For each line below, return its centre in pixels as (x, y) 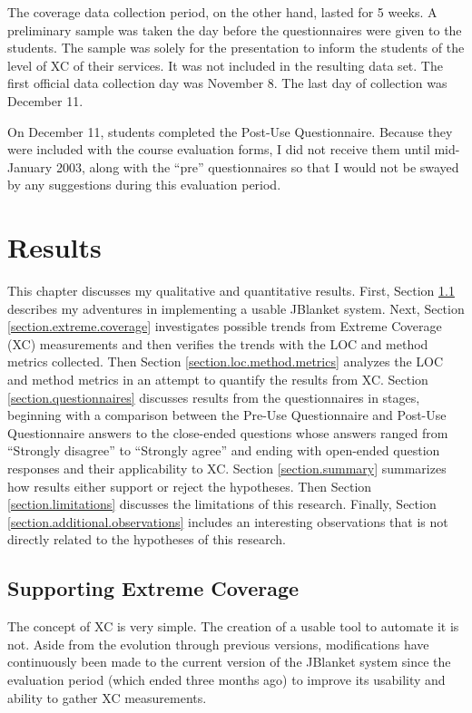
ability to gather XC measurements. (107, 697)
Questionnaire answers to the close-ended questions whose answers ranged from (228, 432)
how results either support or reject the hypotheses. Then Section (190, 486)
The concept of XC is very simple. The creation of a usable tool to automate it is (233, 626)
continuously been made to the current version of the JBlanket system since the (229, 662)
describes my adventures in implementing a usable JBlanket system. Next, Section (236, 308)
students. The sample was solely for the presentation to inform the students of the (236, 48)
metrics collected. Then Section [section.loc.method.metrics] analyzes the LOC (226, 361)
